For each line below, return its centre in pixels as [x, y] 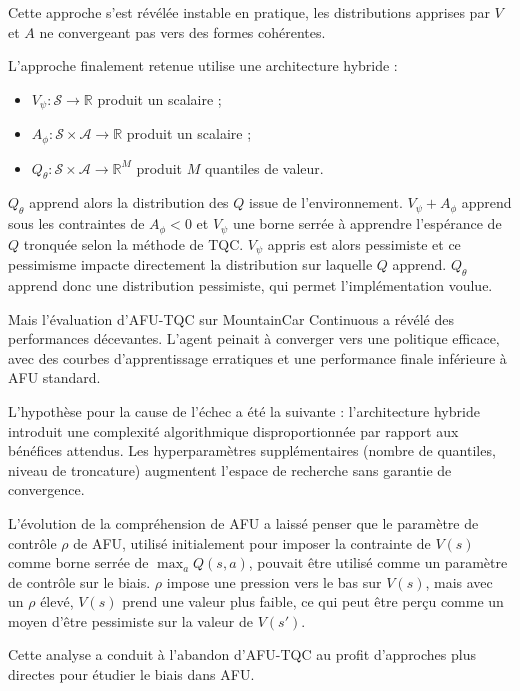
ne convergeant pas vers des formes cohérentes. [182, 31]
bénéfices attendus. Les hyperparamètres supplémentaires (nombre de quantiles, [252, 450]
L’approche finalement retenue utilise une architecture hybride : [203, 65]
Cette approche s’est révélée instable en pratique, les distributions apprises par [249, 12]
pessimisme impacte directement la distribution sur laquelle [190, 264]
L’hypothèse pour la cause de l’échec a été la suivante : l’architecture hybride [244, 410]
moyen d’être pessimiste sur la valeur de [130, 620]
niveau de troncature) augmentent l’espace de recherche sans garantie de [230, 469]
